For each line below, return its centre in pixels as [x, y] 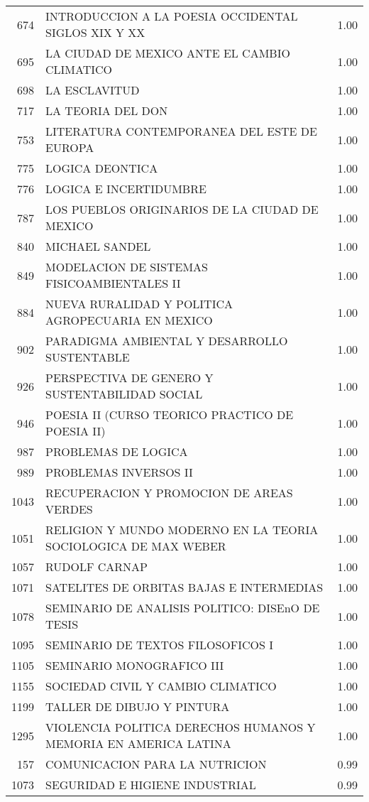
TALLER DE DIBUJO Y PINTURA [138, 706]
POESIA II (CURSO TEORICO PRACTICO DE [170, 414]
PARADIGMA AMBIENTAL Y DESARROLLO [167, 341]
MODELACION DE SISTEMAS [127, 267]
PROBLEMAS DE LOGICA [117, 451]
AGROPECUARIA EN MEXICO [129, 320]
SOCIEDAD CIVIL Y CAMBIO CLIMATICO [161, 686]
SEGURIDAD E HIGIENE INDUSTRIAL [151, 785]
